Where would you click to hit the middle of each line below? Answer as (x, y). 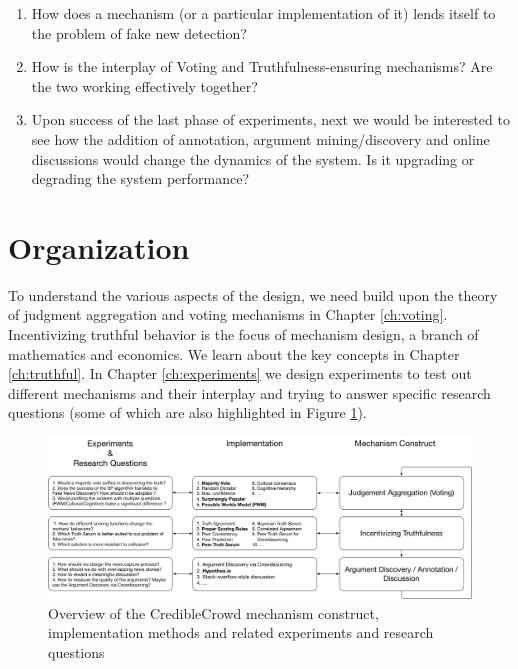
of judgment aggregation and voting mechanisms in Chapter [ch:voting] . (228, 314)
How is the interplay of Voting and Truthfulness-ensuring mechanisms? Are (262, 66)
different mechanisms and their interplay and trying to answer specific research (249, 392)
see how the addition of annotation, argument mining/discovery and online (260, 138)
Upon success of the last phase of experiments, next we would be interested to (270, 119)
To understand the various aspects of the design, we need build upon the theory (253, 294)
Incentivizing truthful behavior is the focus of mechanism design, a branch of (243, 334)
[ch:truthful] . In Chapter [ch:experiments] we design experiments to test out (240, 373)
